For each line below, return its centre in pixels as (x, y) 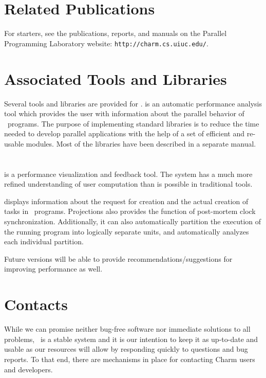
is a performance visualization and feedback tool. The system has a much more (128, 174)
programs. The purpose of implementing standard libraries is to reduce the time (133, 123)
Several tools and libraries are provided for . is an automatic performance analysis (133, 103)
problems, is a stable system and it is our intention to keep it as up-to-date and (131, 339)
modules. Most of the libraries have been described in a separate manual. (141, 143)
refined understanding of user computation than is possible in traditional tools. (128, 184)
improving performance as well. (53, 269)
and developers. (28, 369)
